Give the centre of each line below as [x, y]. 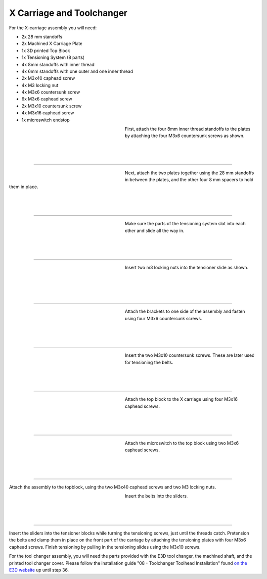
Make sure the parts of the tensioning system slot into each [185, 224]
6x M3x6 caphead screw [47, 99]
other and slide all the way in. [155, 231]
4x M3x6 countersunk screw [51, 92]
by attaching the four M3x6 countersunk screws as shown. [185, 136]
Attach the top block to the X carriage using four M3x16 [181, 399]
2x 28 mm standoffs [42, 37]
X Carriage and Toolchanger [68, 13]
